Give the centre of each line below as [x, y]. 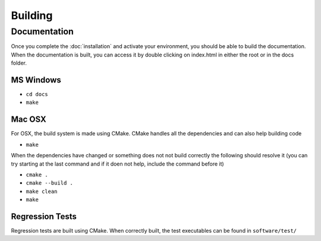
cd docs [37, 94]
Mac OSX [29, 120]
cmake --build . [50, 183]
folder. [19, 63]
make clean [42, 191]
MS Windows [36, 80]
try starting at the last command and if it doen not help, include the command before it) [117, 164]
